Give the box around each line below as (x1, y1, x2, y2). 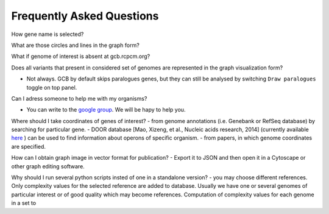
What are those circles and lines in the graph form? (11, 41, 140, 49)
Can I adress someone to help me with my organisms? (11, 95, 147, 102)
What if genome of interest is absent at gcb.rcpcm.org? (11, 52, 150, 60)
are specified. (11, 143, 46, 150)
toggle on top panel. (26, 84, 77, 91)
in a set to (11, 199, 37, 207)
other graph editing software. (11, 162, 85, 170)
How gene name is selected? (11, 30, 84, 38)
